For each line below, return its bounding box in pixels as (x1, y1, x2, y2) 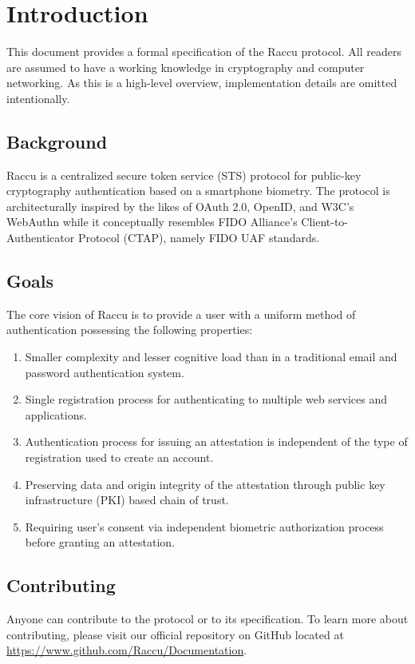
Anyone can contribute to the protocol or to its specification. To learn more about (6, 610, 409, 627)
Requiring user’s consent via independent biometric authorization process (25, 518, 384, 535)
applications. (25, 406, 87, 423)
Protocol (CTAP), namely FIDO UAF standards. (77, 229, 320, 246)
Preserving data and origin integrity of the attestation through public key (25, 475, 385, 492)
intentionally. (6, 89, 70, 106)
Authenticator (6, 229, 75, 246)
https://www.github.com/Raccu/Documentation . (6, 642, 247, 658)
